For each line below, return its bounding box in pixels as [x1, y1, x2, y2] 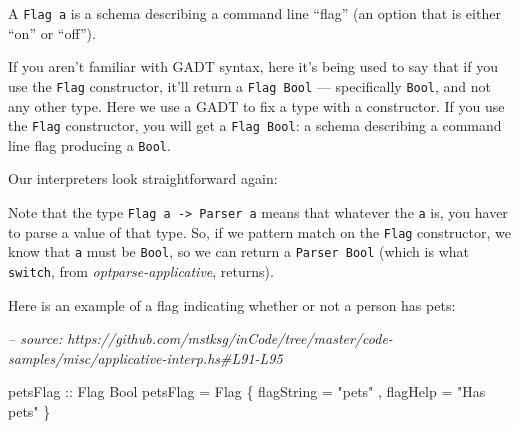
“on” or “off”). [8, 22, 96, 43]
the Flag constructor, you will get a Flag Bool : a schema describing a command [8, 115, 502, 136]
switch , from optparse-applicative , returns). [8, 260, 274, 281]
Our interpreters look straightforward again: [8, 168, 278, 189]
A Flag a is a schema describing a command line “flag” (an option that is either [8, 3, 501, 23]
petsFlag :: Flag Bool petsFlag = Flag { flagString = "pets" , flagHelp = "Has [8, 381, 486, 402]
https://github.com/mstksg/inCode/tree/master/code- [67, 328, 393, 349]
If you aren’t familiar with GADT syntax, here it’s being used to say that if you [8, 56, 498, 77]
